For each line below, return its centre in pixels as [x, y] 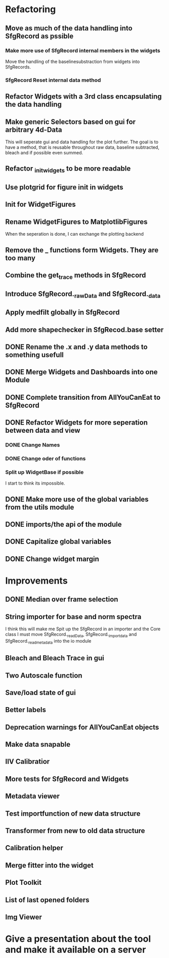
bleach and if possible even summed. [44, 153]
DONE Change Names [33, 444]
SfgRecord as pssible [39, 36]
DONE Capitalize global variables [58, 542]
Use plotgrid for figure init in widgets [64, 187]
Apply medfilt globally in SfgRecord [62, 313]
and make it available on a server [76, 950]
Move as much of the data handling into [69, 28]
